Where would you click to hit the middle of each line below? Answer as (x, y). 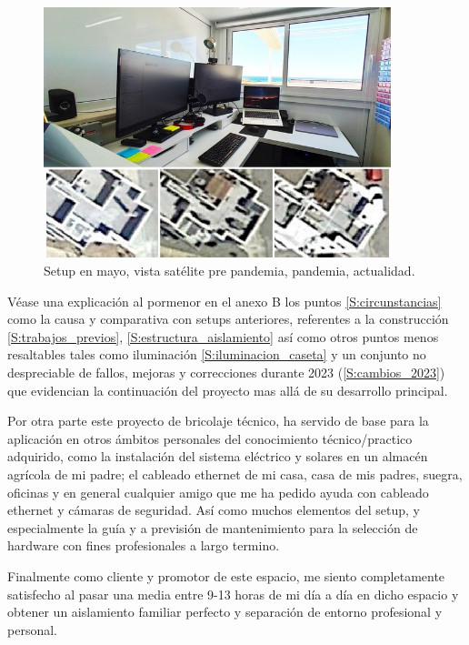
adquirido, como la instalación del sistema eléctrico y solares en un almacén (218, 456)
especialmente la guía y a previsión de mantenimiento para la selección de (213, 527)
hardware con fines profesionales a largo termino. (144, 545)
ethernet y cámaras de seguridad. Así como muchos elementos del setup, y (214, 510)
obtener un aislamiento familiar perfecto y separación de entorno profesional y (225, 612)
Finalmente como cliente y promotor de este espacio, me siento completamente (226, 575)
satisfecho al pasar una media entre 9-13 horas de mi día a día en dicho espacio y (233, 594)
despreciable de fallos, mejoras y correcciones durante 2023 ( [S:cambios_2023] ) (226, 373)
